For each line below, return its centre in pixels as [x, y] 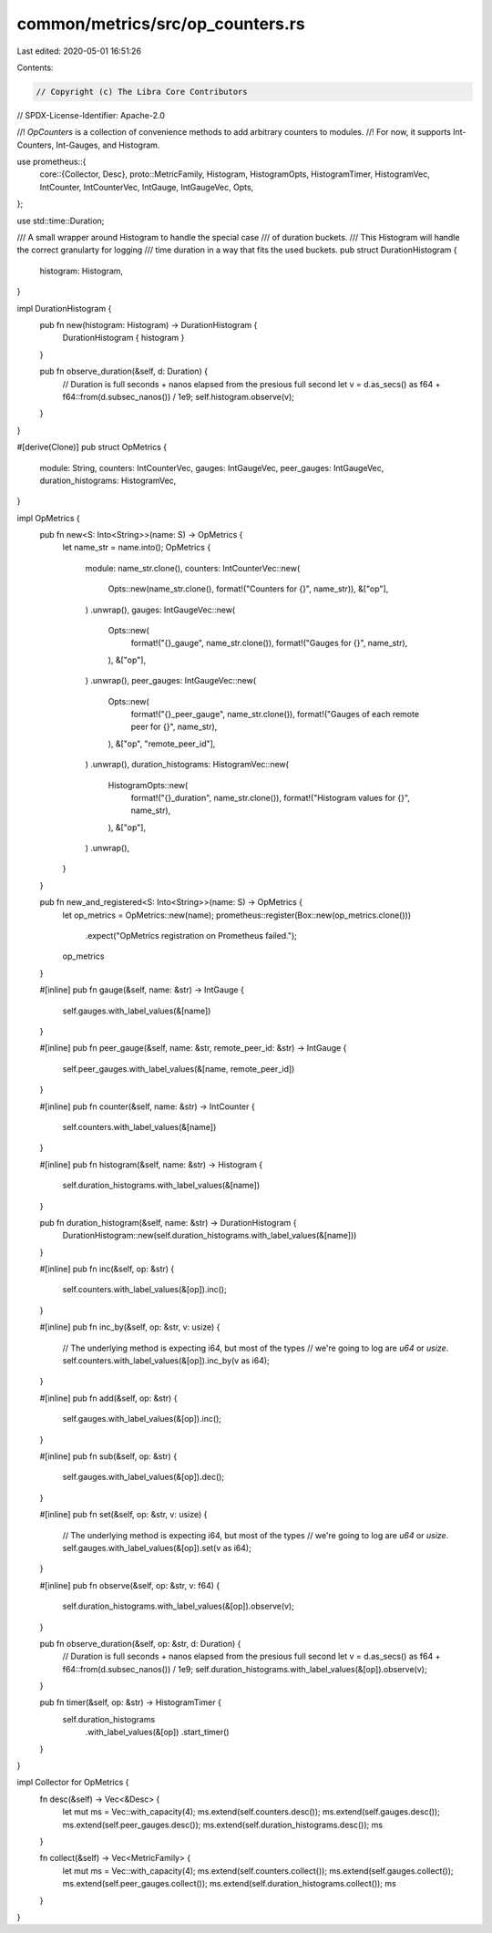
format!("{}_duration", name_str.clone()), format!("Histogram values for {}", [270, 797]
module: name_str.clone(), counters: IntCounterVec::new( [193, 568]
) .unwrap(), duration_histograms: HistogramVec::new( [187, 765]
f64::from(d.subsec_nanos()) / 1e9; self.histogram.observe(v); [179, 396]
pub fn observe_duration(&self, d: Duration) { [124, 371]
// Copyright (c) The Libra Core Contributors [142, 92]
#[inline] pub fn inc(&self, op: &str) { [107, 1269]
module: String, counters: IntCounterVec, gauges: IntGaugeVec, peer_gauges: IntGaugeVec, [212, 468]
